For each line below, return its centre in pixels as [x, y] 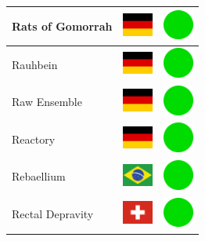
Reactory [34, 139]
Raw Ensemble [47, 102]
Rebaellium [39, 176]
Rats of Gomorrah [62, 26]
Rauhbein [35, 64]
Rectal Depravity [53, 214]
